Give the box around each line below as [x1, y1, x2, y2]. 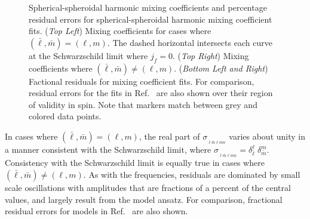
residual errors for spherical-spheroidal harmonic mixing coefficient [29, 13, 272, 25]
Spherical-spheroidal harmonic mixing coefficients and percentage [29, 1, 267, 13]
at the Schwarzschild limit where [29, 49, 148, 61]
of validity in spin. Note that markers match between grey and [29, 98, 257, 110]
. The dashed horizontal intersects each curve [107, 36, 272, 48]
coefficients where [29, 61, 93, 74]
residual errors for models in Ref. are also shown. [5, 205, 188, 217]
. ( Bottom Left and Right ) [174, 61, 268, 74]
